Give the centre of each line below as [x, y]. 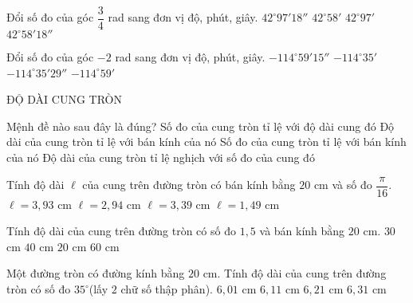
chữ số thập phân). [167, 289]
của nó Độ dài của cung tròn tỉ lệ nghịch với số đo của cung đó [161, 157]
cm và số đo [343, 185]
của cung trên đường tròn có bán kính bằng [189, 185]
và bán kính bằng [302, 231]
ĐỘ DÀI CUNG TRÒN [64, 99]
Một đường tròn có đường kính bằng [96, 273]
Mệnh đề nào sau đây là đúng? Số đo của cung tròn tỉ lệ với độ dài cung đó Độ [201, 126]
